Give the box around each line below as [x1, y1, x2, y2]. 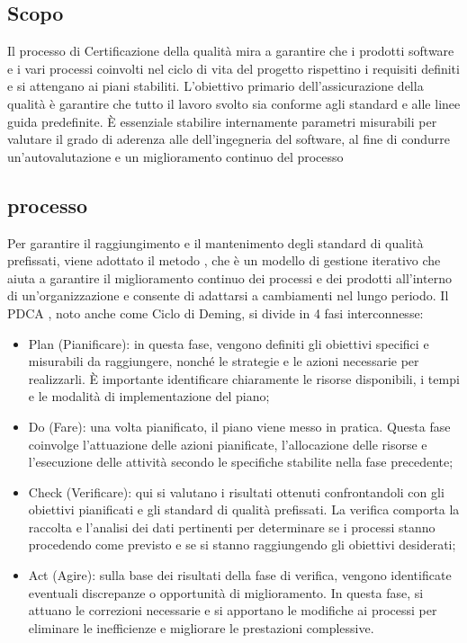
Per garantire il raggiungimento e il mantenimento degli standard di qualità [7, 233, 424, 252]
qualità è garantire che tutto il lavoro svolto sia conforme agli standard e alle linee [7, 94, 461, 112]
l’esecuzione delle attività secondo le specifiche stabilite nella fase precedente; [28, 452, 454, 471]
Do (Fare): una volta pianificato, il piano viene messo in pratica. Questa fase [28, 416, 451, 435]
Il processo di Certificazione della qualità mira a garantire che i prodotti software [7, 41, 454, 60]
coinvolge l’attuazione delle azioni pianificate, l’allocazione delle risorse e [28, 434, 427, 453]
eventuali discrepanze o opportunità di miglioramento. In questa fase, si [28, 583, 424, 602]
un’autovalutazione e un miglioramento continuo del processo [7, 147, 344, 165]
